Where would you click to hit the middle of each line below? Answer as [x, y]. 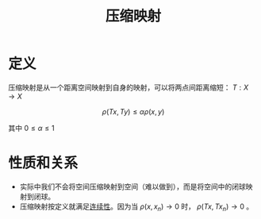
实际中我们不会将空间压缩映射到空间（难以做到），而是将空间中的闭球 [132, 186]
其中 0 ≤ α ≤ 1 [31, 128]
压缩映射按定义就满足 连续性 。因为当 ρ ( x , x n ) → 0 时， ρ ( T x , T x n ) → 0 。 [136, 207]
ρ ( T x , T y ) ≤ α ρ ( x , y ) [133, 111]
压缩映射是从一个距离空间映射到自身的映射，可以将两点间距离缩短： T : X [128, 87]
